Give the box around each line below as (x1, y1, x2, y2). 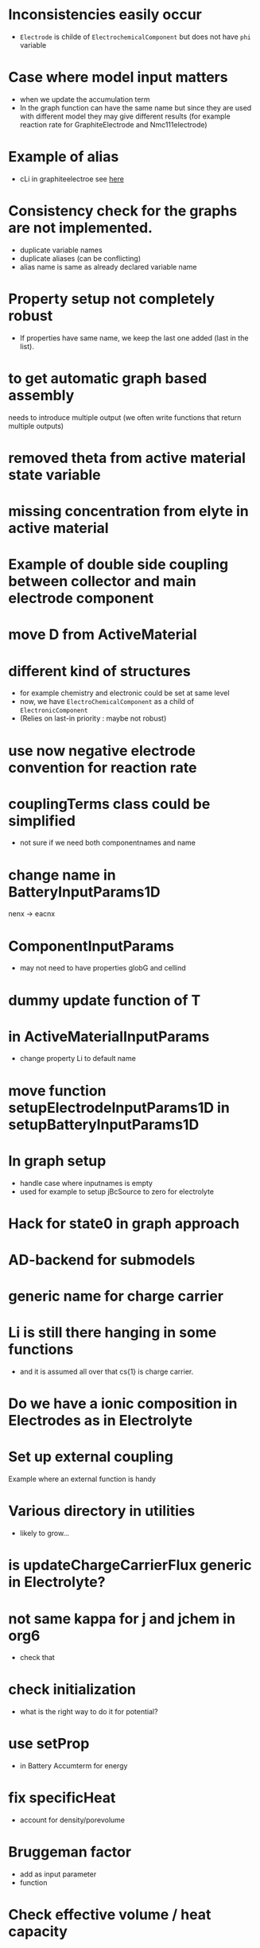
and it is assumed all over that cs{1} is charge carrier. (19, 1367, 194, 1377)
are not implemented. (8, 219, 153, 236)
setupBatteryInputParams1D (8, 1115, 200, 1133)
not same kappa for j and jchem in (8, 1609, 236, 1627)
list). (19, 341, 34, 351)
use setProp (8, 1735, 90, 1753)
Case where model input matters (8, 68, 228, 87)
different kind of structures (8, 662, 191, 680)
